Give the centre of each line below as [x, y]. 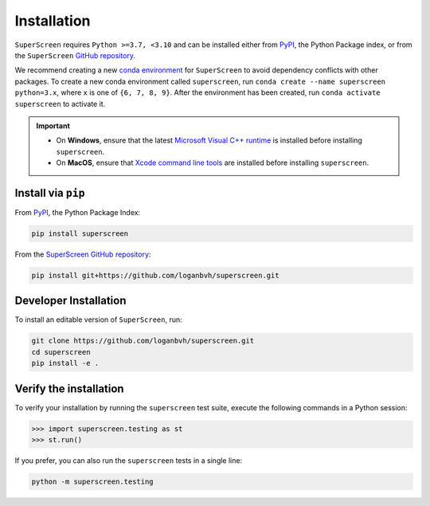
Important [53, 126]
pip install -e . [65, 363]
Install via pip [50, 192]
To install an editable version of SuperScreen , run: [98, 320]
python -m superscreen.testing [93, 482]
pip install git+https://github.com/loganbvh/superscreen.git [155, 275]
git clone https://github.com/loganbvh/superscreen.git [143, 341]
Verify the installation [69, 388]
